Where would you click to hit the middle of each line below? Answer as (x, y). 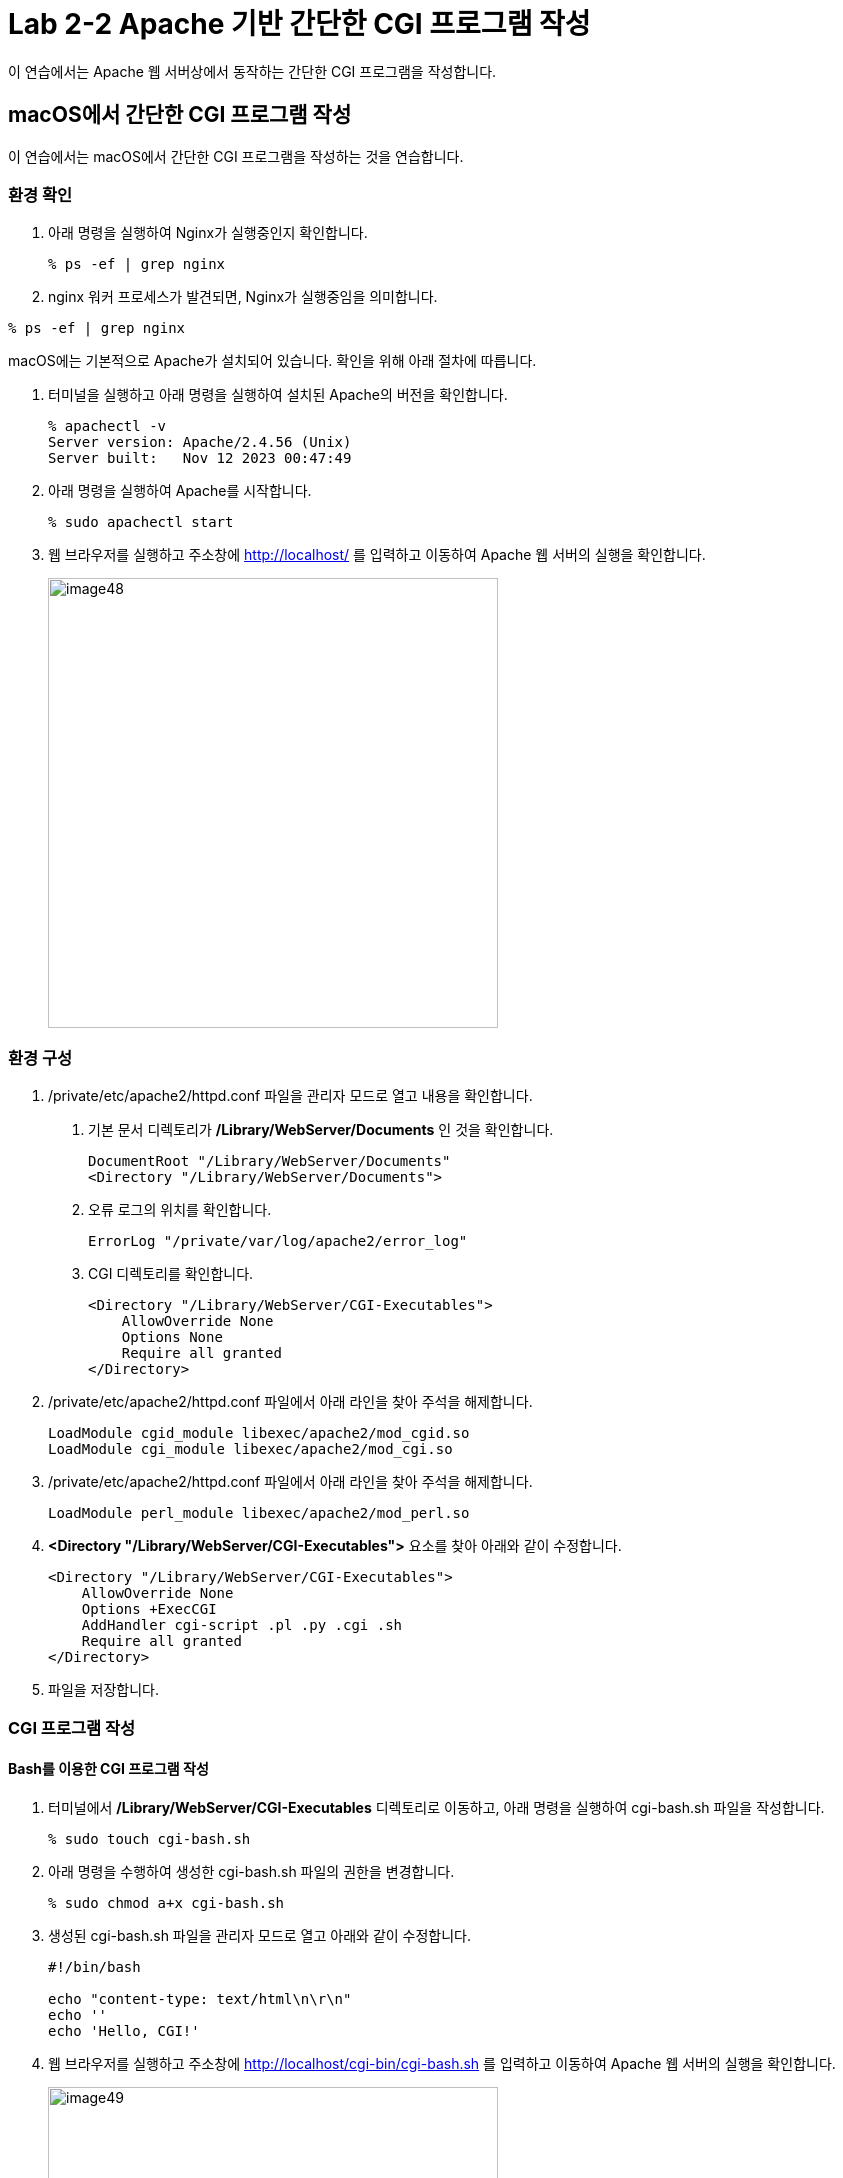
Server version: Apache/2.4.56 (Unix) (200, 442)
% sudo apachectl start (141, 522)
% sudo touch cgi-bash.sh (149, 1838)
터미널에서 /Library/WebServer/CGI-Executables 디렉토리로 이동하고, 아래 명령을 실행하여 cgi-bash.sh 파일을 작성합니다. (436, 1807)
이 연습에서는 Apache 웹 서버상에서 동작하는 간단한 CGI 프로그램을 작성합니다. (252, 71)
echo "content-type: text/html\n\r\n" (200, 1998)
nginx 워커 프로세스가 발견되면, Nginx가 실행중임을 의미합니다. (243, 297)
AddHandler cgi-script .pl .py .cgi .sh (242, 1625)
